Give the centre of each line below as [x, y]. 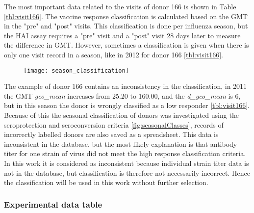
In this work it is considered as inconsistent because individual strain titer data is [127, 163]
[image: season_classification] [76, 70]
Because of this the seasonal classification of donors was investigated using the [121, 115]
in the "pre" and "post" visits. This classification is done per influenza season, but [126, 26]
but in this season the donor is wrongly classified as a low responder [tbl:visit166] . [127, 105]
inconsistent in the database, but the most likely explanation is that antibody [121, 144]
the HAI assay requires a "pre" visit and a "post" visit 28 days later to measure [122, 35]
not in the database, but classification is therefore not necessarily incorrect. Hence [127, 173]
